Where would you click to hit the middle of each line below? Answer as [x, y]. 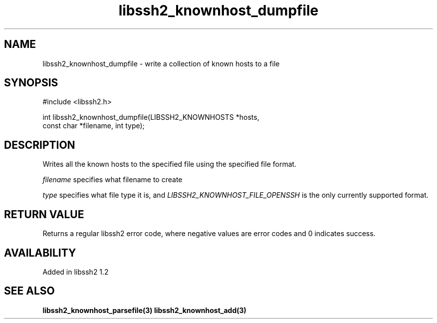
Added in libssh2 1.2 [76, 272]
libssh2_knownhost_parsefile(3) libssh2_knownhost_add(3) [144, 310]
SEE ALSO [29, 291]
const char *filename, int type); [94, 126]
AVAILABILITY [40, 253]
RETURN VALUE [44, 214]
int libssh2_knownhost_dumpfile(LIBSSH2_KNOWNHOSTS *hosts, [151, 117]
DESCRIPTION [40, 145]
